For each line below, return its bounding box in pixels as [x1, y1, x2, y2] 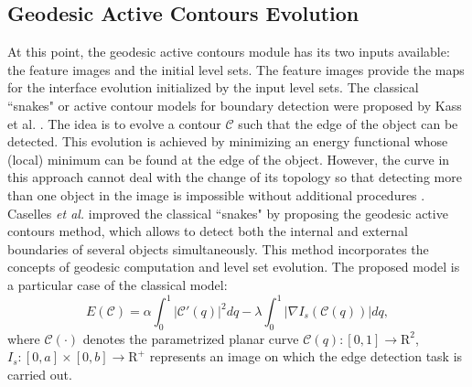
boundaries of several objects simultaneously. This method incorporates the [7, 239, 429, 258]
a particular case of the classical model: [7, 274, 228, 294]
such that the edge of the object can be [238, 113, 458, 133]
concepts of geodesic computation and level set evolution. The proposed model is [7, 257, 460, 276]
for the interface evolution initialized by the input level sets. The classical [7, 78, 419, 97]
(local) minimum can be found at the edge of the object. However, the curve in [7, 149, 450, 168]
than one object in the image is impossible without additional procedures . [7, 185, 425, 204]
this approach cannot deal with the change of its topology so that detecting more [7, 167, 462, 187]
